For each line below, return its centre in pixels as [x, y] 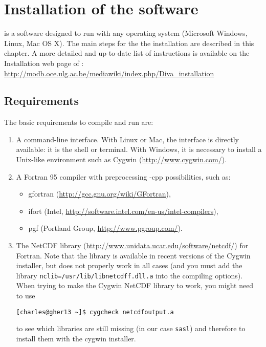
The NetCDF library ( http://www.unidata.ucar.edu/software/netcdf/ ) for [132, 245]
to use [26, 296]
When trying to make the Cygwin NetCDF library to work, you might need [135, 285]
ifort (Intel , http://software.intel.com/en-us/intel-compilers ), [123, 211]
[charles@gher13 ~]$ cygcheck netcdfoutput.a [95, 312]
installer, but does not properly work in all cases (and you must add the [129, 265]
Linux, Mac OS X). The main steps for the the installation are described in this [129, 43]
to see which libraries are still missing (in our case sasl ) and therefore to [131, 328]
